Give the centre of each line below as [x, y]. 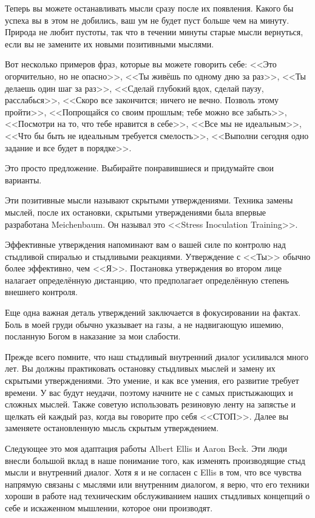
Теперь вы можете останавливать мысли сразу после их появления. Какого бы [149, 8]
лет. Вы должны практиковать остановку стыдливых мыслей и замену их [140, 368]
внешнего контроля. [41, 292]
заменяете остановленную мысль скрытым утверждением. [112, 428]
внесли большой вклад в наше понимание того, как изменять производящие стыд [155, 460]
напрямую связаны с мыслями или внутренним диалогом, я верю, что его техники [157, 484]
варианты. [23, 179]
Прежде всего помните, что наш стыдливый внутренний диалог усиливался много [157, 356]
